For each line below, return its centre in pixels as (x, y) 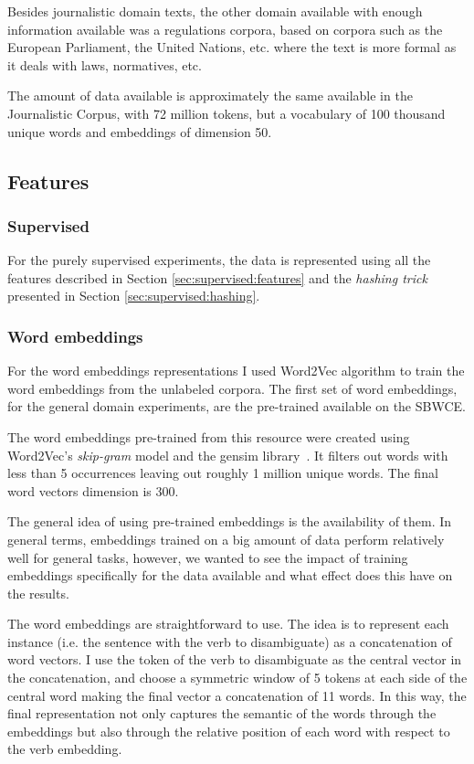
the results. (38, 593)
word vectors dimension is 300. (93, 490)
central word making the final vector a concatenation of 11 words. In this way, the (237, 695)
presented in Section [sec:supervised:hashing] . (134, 296)
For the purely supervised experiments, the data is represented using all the (219, 260)
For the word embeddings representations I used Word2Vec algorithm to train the (236, 371)
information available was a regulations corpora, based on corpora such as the (225, 29)
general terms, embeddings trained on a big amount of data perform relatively (226, 539)
